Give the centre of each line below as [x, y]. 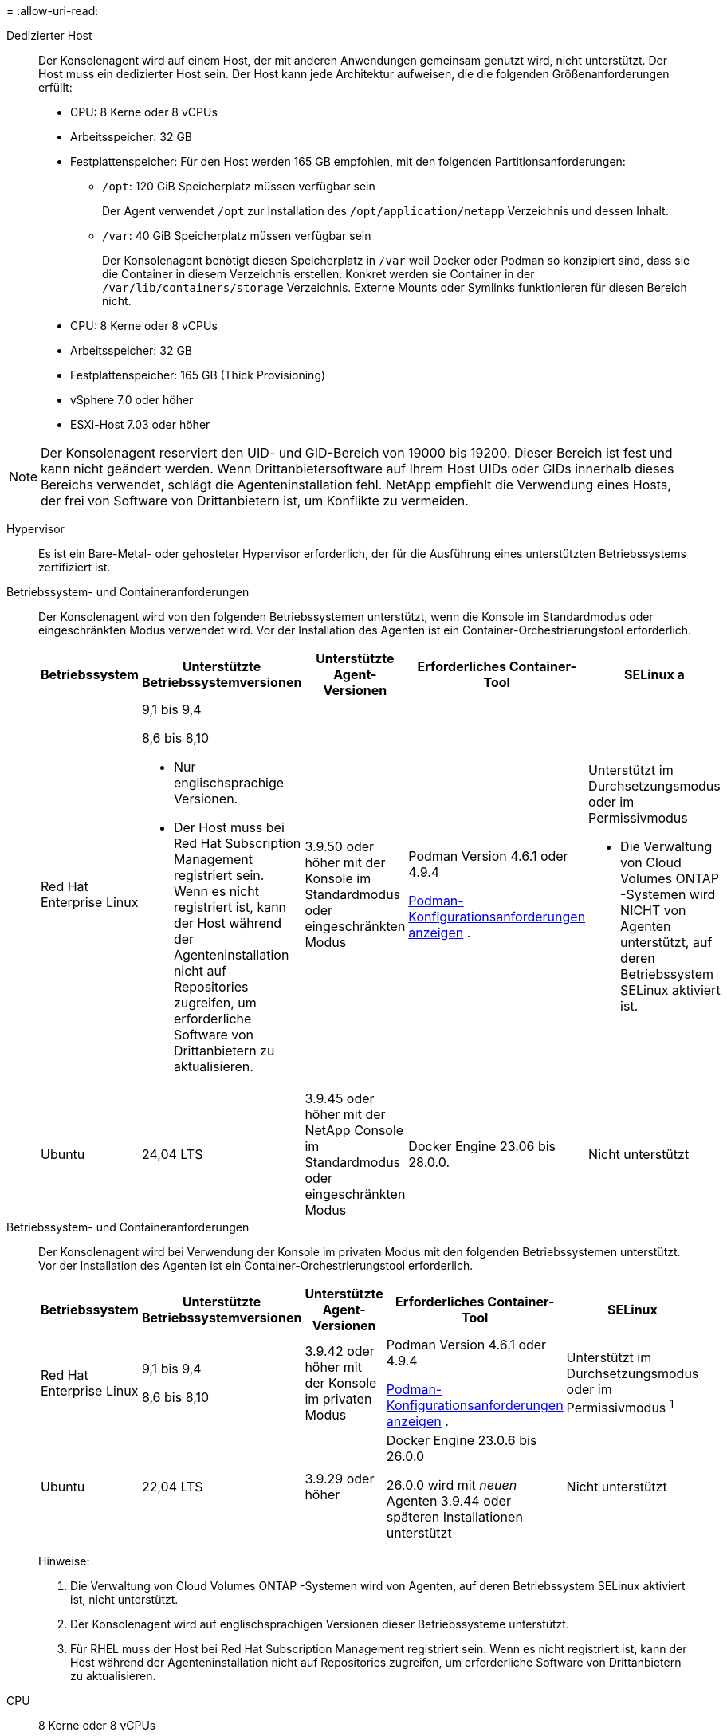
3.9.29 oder [340, 1479]
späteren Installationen [454, 1517]
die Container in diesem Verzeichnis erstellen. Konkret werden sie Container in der [318, 274]
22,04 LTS [172, 1487]
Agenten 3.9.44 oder [448, 1501]
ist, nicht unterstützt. [124, 1599]
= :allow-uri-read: [53, 11]
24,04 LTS [172, 1154]
